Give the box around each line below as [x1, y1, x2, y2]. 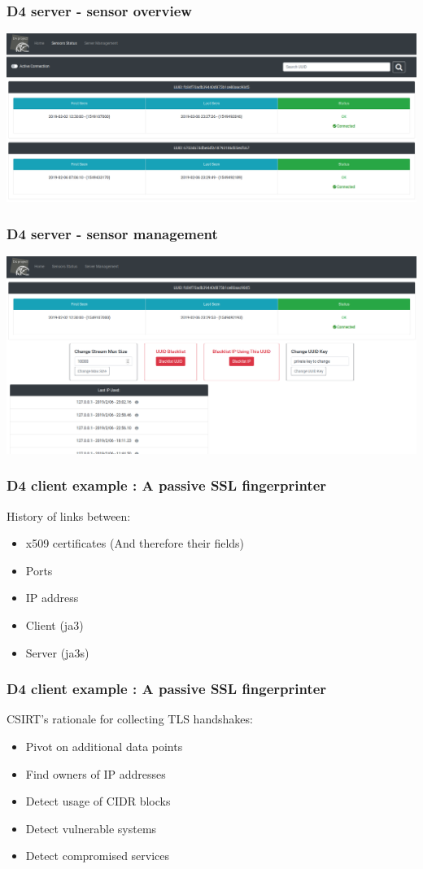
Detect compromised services [25, 847, 170, 864]
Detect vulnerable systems [25, 819, 157, 836]
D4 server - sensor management [7, 223, 218, 243]
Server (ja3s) [25, 644, 89, 661]
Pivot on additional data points [25, 738, 183, 755]
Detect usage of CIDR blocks [25, 793, 171, 810]
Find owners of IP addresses [25, 765, 166, 782]
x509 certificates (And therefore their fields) [25, 535, 245, 552]
